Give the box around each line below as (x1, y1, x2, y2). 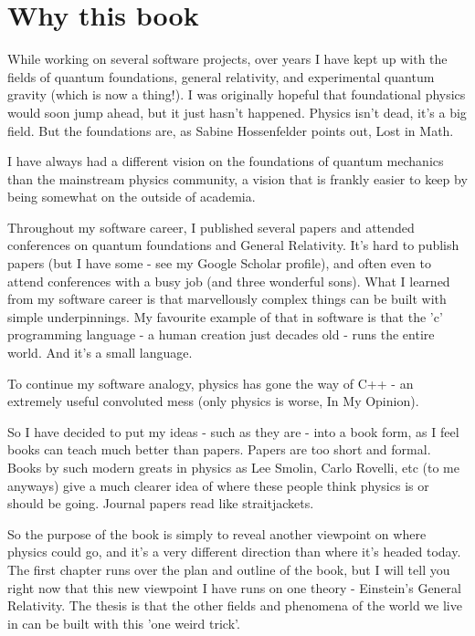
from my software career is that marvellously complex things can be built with (7, 289, 447, 308)
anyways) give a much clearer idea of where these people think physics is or (7, 475, 429, 495)
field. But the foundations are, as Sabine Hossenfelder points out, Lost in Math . (7, 120, 454, 140)
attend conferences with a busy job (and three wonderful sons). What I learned (7, 271, 450, 290)
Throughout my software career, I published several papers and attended (7, 217, 415, 236)
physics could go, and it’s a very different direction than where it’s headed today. (7, 542, 461, 561)
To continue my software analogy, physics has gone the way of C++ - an (7, 373, 414, 392)
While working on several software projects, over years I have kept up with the (7, 49, 448, 68)
